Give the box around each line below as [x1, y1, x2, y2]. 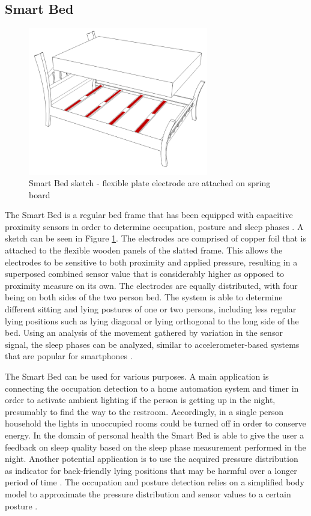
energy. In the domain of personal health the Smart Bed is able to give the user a [5, 428, 304, 441]
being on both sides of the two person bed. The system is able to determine [5, 291, 283, 303]
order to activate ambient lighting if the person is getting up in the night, [5, 393, 276, 406]
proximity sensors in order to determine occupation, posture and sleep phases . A [5, 220, 304, 232]
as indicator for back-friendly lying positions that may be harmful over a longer [5, 464, 297, 476]
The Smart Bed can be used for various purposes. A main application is [5, 370, 269, 383]
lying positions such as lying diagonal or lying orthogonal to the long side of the [5, 314, 299, 327]
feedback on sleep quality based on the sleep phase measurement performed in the [5, 440, 306, 453]
